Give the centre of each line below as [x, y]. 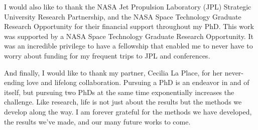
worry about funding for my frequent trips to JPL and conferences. [107, 55]
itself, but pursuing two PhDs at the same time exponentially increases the [119, 92]
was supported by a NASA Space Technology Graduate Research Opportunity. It [129, 36]
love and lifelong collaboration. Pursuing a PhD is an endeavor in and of [138, 82]
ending [14, 82]
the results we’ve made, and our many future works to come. [97, 121]
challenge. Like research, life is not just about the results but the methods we [123, 102]
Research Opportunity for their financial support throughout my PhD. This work [129, 26]
